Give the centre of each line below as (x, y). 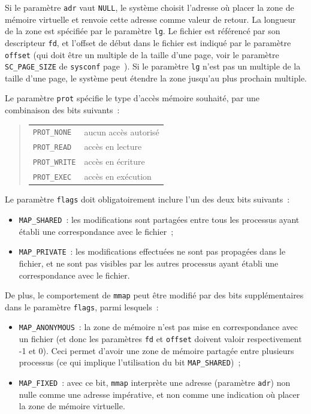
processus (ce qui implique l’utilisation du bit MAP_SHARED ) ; (130, 362)
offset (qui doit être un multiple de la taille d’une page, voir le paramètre (142, 54)
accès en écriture (114, 161)
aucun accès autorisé (122, 132)
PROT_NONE (52, 133)
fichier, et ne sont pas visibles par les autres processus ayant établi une (149, 263)
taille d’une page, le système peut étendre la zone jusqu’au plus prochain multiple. (156, 78)
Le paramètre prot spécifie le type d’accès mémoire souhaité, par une (132, 98)
